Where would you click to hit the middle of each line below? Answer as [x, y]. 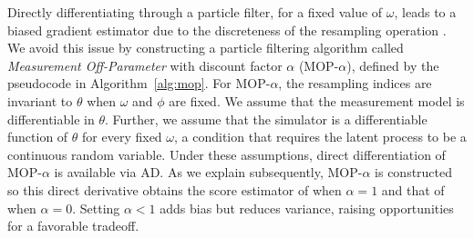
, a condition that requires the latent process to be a [320, 137]
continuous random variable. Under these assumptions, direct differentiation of [227, 154]
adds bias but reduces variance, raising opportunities [307, 208]
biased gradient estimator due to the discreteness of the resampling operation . [227, 30]
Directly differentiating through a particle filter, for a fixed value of [195, 12]
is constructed [414, 172]
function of [38, 137]
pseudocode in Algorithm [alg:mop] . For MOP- [139, 83]
